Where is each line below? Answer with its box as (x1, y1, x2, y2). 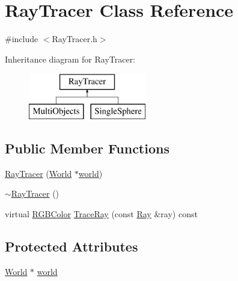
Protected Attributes (5, 236, 138, 255)
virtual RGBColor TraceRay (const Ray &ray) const (5, 207, 198, 220)
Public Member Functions (5, 138, 169, 157)
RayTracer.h (52, 32, 97, 45)
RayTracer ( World (5, 167, 72, 179)
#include (5, 32, 38, 45)
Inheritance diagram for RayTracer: (5, 52, 136, 65)
